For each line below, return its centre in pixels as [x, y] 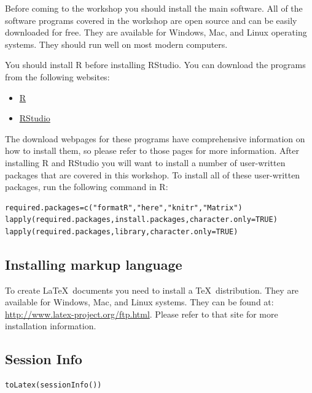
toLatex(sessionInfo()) [53, 385]
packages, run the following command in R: [87, 187]
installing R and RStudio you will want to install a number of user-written [145, 162]
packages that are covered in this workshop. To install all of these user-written [153, 174]
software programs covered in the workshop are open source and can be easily [151, 20]
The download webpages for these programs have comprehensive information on [155, 138]
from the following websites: [57, 76]
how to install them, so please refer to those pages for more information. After [152, 151]
